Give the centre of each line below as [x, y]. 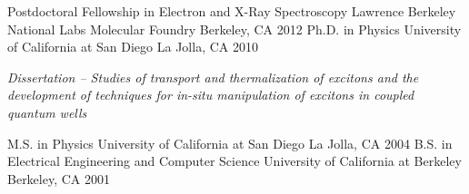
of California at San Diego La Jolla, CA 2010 [133, 47]
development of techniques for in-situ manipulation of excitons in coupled [211, 95]
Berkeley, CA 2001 [59, 178]
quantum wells [47, 112]
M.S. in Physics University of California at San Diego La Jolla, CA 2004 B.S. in [230, 143]
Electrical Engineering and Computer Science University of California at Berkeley [234, 161]
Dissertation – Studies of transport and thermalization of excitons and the [213, 77]
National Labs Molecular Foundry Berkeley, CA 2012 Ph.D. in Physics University [234, 29]
